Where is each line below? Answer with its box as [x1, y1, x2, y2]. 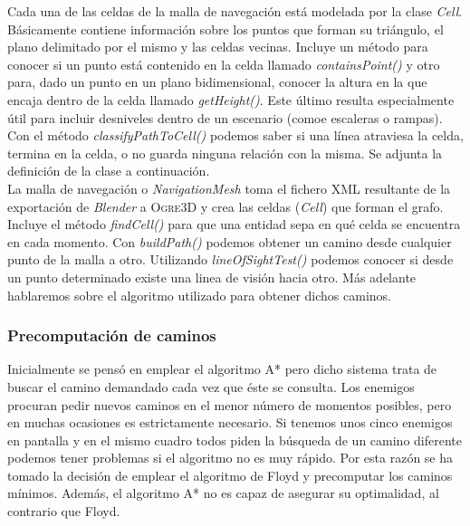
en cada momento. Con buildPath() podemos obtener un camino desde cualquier [7, 232, 452, 251]
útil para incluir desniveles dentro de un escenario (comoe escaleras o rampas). [7, 108, 443, 127]
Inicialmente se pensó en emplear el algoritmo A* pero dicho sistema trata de [7, 359, 437, 378]
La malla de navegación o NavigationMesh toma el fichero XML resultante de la [7, 178, 451, 197]
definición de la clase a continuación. [7, 161, 210, 180]
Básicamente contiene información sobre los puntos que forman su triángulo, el [7, 19, 444, 38]
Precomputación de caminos [7, 324, 216, 347]
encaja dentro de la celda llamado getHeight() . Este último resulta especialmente [7, 90, 455, 109]
